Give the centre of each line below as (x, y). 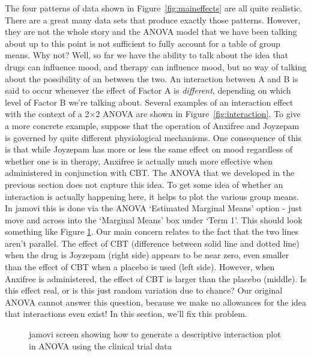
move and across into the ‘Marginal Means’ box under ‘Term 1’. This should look (154, 219)
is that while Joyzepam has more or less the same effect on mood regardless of (149, 149)
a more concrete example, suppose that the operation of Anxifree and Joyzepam (152, 125)
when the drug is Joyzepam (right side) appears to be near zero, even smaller (147, 255)
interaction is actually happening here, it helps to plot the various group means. (152, 196)
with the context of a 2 (47, 114)
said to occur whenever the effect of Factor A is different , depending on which (148, 90)
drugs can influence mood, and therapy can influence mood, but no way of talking (156, 66)
